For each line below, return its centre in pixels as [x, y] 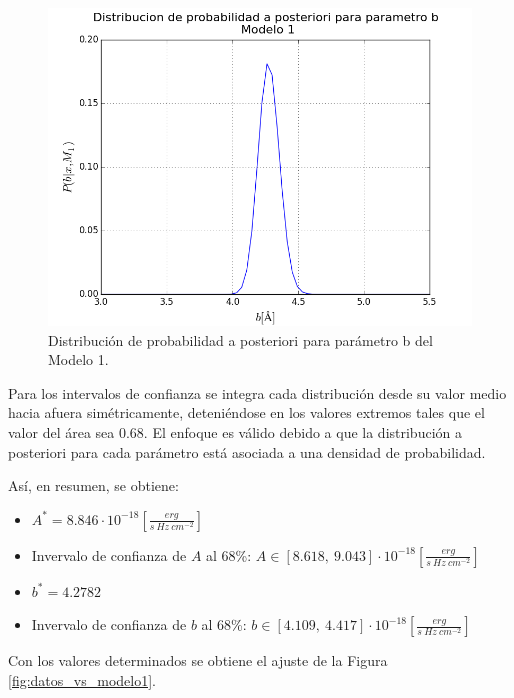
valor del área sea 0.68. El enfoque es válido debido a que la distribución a [235, 431]
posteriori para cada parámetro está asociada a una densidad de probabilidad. [247, 451]
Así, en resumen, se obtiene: [93, 485]
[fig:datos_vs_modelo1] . [82, 679]
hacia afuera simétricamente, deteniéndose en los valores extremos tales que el [246, 412]
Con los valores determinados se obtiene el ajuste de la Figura [198, 660]
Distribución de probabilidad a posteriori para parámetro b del [240, 339]
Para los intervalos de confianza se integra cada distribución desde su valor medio [257, 392]
